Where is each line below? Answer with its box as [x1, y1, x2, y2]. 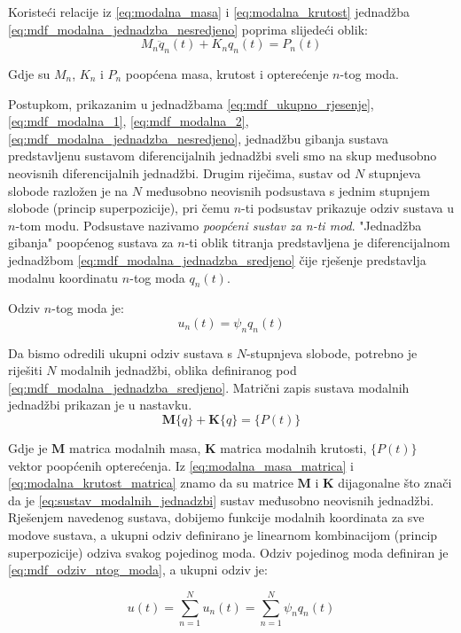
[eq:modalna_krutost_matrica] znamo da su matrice [8, 473, 293, 492]
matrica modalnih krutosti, [220, 439, 367, 457]
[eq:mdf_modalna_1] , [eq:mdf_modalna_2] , [8, 112, 249, 130]
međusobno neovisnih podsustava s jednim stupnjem [145, 181, 430, 199]
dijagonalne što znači [338, 473, 452, 492]
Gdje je [8, 439, 48, 457]
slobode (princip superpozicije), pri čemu [8, 199, 230, 217]
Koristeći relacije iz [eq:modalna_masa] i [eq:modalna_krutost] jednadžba [8, 3, 410, 20]
